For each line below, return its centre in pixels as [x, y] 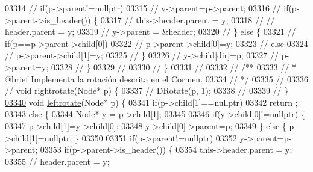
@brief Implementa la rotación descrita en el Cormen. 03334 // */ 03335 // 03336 [157, 78]
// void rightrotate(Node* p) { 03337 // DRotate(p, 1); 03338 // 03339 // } [147, 91]
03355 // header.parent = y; [57, 161]
